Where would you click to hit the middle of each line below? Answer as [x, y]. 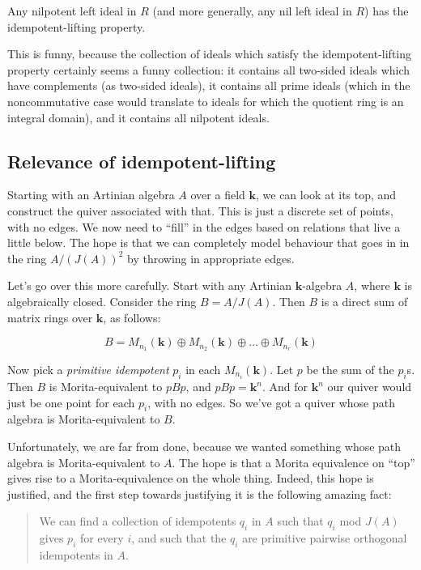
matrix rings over [50, 317]
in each [203, 369]
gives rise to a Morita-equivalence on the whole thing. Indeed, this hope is [191, 478]
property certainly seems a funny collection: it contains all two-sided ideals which [209, 69]
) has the [387, 11]
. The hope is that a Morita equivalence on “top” [293, 462]
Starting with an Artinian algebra [91, 195]
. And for [285, 387]
